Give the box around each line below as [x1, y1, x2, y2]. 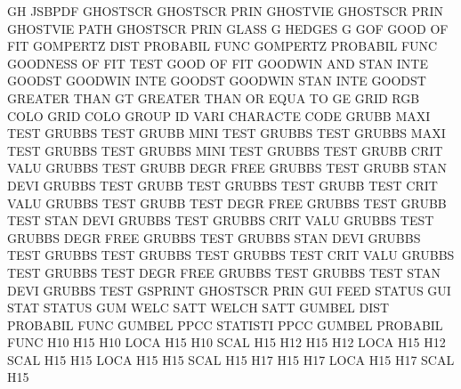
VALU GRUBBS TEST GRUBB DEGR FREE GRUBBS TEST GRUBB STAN [7, 158, 447, 177]
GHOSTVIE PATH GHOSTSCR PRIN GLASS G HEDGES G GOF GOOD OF [7, 19, 449, 37]
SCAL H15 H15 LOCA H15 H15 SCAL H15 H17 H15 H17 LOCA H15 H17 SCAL [7, 350, 455, 369]
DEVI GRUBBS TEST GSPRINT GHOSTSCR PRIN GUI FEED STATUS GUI [7, 280, 451, 299]
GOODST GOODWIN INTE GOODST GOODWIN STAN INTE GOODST [7, 71, 426, 90]
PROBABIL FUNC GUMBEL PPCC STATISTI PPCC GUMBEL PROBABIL [7, 315, 443, 334]
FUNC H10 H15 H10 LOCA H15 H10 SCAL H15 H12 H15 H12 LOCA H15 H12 [7, 333, 446, 352]
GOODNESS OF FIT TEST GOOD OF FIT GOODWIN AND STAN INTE [7, 53, 429, 72]
